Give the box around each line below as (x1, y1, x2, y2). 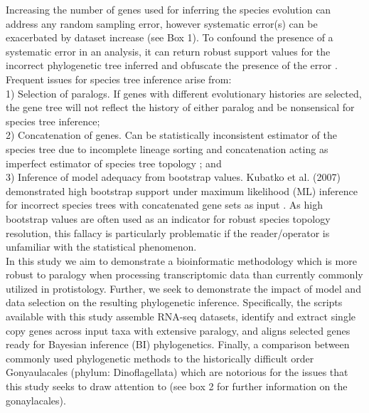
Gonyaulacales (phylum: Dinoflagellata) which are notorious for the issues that (6, 365, 348, 380)
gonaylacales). (6, 392, 66, 407)
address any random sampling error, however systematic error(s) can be (6, 16, 318, 31)
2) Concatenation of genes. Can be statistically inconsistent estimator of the (6, 127, 337, 142)
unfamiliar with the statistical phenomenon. (6, 239, 197, 254)
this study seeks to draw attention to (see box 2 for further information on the (6, 379, 348, 394)
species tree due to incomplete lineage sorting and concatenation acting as (6, 141, 328, 156)
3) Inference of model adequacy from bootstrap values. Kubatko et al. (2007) (6, 169, 341, 184)
